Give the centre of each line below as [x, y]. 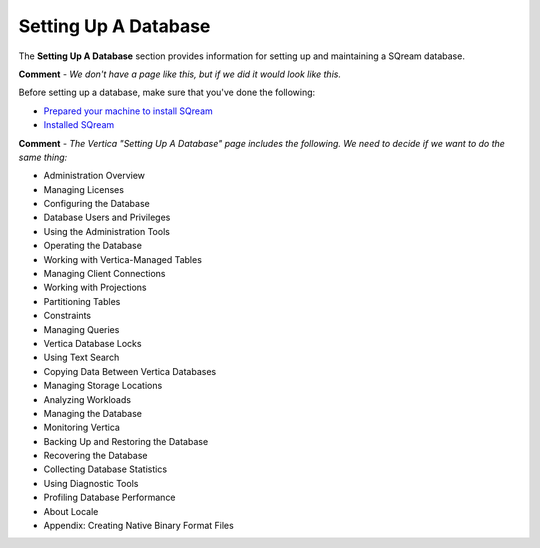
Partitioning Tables [82, 301]
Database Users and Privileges [107, 217]
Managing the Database [92, 413]
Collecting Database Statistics [105, 469]
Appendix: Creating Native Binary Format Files [138, 526]
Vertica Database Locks [92, 343]
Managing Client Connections [104, 274]
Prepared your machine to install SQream [128, 111]
